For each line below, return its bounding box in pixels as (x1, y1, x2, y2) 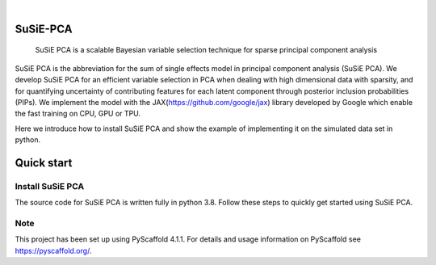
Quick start (15, 156, 73, 170)
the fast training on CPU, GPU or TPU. (15, 109, 141, 119)
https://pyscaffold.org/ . (15, 246, 92, 255)
